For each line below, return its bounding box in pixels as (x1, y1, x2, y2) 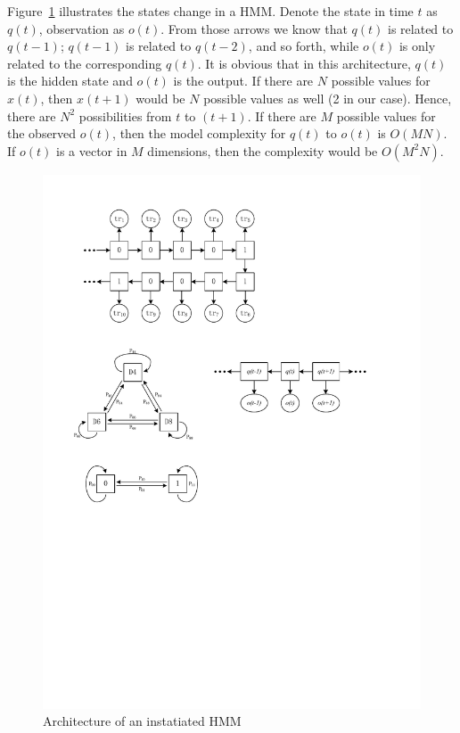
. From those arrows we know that (160, 19, 348, 37)
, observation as (38, 19, 125, 37)
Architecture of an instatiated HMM (43, 712, 242, 730)
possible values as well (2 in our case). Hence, (203, 88, 452, 107)
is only (398, 37, 436, 55)
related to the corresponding (7, 54, 162, 72)
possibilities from (78, 106, 172, 125)
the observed (7, 124, 77, 143)
